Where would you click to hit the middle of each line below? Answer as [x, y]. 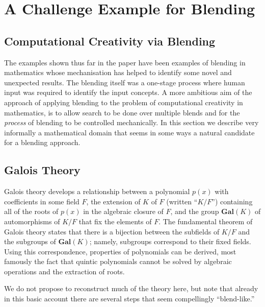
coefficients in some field [42, 201]
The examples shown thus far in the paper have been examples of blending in [125, 62]
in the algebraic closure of [123, 211]
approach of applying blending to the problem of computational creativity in [124, 102]
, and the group [195, 211]
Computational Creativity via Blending [110, 41]
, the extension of [113, 201]
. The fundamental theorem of [206, 221]
